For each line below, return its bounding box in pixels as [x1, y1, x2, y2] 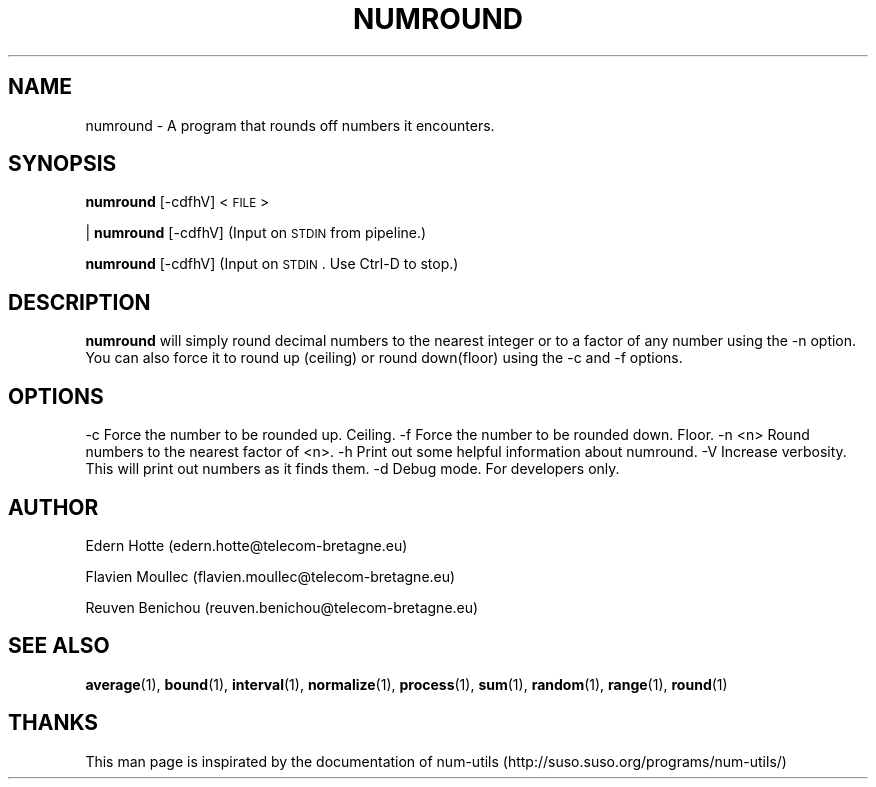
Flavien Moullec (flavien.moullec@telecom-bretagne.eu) [85, 567, 456, 585]
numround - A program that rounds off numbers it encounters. [85, 116, 495, 134]
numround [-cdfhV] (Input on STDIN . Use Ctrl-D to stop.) [85, 255, 459, 273]
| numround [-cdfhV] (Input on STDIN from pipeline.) [85, 224, 427, 242]
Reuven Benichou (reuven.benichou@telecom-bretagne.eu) [85, 598, 479, 616]
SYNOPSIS [8, 151, 117, 177]
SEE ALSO [8, 633, 110, 659]
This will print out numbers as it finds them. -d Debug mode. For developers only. [85, 460, 620, 478]
